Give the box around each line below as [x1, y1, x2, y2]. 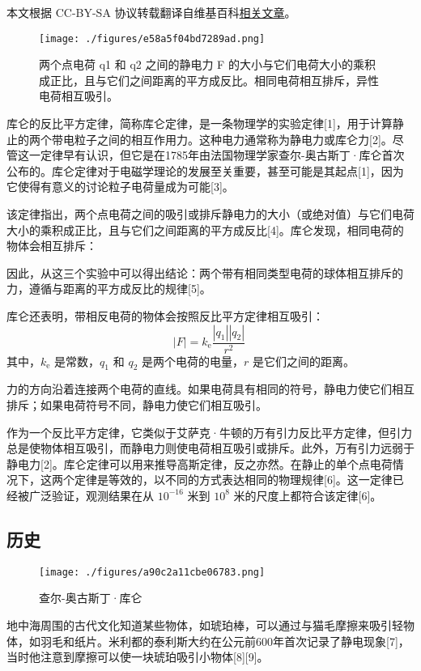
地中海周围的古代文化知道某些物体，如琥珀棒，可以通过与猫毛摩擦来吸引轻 [6, 617, 403, 633]
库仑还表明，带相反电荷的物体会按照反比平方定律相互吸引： [6, 307, 324, 324]
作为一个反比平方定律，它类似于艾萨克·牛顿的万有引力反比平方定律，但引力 [6, 423, 412, 440]
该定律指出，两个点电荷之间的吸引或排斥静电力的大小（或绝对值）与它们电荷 [6, 206, 415, 222]
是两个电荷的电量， [141, 352, 244, 369]
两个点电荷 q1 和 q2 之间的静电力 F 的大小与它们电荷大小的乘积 [39, 56, 376, 73]
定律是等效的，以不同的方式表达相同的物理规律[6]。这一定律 [74, 471, 393, 488]
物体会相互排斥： [6, 237, 97, 254]
